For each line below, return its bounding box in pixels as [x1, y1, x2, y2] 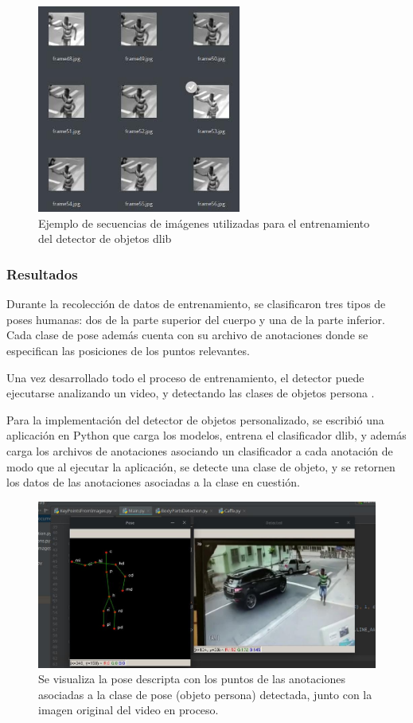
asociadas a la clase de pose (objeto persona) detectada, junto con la [38, 686, 372, 702]
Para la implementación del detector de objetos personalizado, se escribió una [6, 411, 384, 428]
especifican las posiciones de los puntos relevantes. [6, 342, 250, 358]
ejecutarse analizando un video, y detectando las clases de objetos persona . [6, 385, 375, 401]
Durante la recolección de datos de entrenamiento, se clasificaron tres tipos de [6, 295, 386, 312]
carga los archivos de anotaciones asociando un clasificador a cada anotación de [6, 442, 393, 459]
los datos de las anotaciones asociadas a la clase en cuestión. [6, 474, 300, 490]
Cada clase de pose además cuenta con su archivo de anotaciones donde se [6, 326, 368, 343]
